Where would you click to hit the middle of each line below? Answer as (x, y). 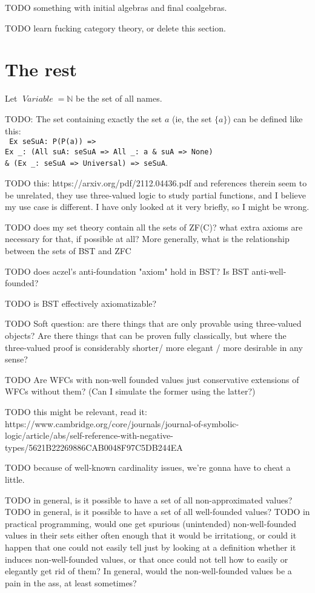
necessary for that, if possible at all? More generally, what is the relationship (147, 239)
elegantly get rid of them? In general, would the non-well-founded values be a (148, 571)
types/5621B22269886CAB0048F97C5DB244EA (94, 447)
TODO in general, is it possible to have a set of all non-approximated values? (149, 500)
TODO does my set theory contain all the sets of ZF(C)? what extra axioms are (154, 227)
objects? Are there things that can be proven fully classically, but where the (146, 335)
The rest (41, 69)
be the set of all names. (119, 98)
